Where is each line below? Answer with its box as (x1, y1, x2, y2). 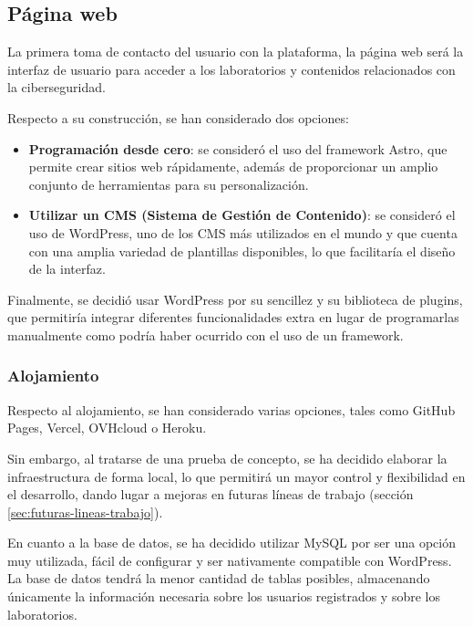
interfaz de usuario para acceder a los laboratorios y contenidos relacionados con (7, 59, 456, 78)
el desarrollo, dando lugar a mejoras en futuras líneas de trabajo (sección (7, 485, 414, 504)
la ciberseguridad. (7, 78, 106, 97)
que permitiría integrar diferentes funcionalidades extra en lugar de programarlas (7, 308, 459, 327)
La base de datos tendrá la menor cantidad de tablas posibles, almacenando (7, 569, 430, 588)
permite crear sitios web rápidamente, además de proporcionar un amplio (28, 157, 438, 176)
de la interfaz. (28, 259, 106, 278)
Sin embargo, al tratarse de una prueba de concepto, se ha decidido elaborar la (7, 448, 447, 467)
